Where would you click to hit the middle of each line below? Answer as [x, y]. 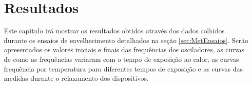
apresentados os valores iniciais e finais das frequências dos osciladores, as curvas [124, 50]
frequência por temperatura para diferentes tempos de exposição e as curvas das [123, 68]
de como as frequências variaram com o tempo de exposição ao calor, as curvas [122, 59]
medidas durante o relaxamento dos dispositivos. [76, 78]
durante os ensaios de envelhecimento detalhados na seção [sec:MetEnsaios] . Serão [126, 40]
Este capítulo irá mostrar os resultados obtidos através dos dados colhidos [114, 31]
